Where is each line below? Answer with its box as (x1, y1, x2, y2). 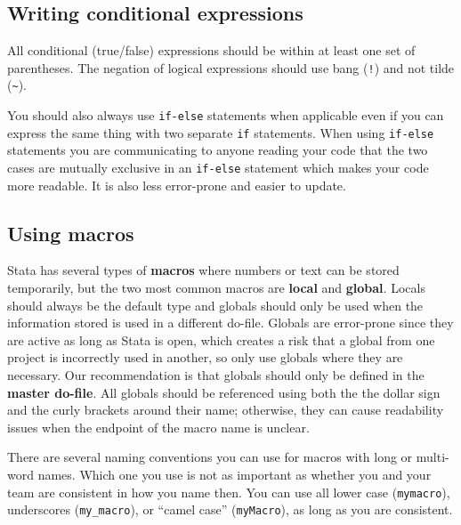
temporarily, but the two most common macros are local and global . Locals (7, 279, 425, 297)
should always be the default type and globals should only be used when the (7, 295, 424, 314)
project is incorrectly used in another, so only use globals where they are (7, 348, 403, 367)
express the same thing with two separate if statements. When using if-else (7, 123, 434, 141)
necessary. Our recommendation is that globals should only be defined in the (7, 366, 425, 384)
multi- (416, 448, 449, 466)
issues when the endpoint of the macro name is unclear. (7, 417, 310, 436)
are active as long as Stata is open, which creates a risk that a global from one (7, 330, 435, 349)
